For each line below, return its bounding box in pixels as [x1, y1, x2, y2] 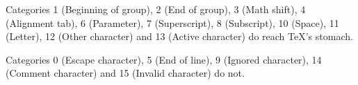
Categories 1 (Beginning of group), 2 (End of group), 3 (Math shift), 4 [6, 2, 306, 16]
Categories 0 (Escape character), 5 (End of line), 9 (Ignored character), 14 [6, 52, 322, 66]
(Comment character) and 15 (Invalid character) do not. [6, 66, 245, 80]
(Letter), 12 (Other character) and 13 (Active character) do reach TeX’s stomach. [6, 29, 353, 44]
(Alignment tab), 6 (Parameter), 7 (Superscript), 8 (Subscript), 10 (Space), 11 [6, 15, 339, 30]
